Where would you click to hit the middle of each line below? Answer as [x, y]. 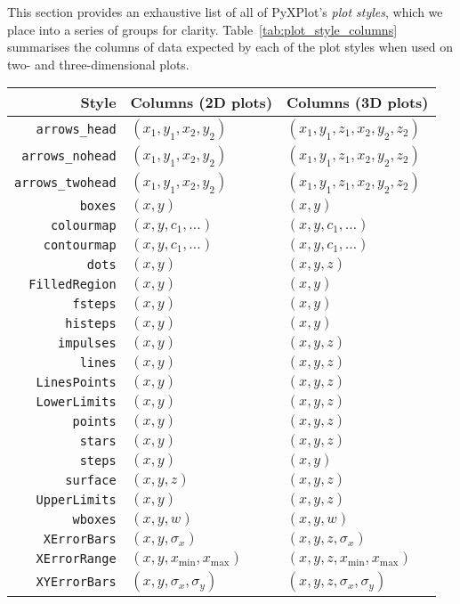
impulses [87, 343]
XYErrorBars [76, 582]
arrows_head [76, 130]
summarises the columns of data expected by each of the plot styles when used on [230, 47]
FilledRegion [73, 285]
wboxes [94, 520]
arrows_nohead [69, 156]
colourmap [83, 226]
